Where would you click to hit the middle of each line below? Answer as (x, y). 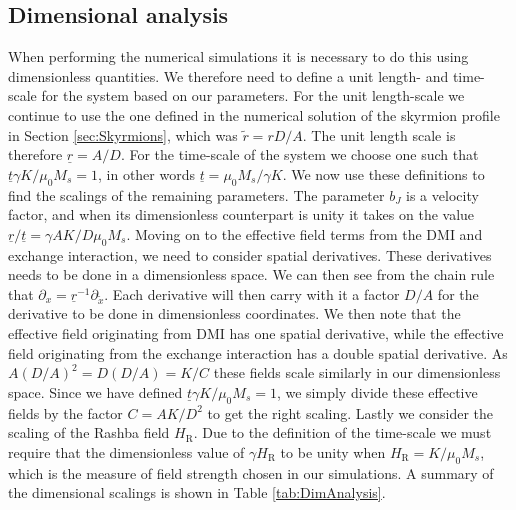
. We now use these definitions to (383, 173)
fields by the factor (65, 412)
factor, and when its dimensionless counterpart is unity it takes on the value (241, 214)
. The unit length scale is (379, 134)
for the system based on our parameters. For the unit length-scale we (253, 95)
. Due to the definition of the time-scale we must (342, 432)
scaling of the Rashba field (89, 432)
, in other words (146, 173)
